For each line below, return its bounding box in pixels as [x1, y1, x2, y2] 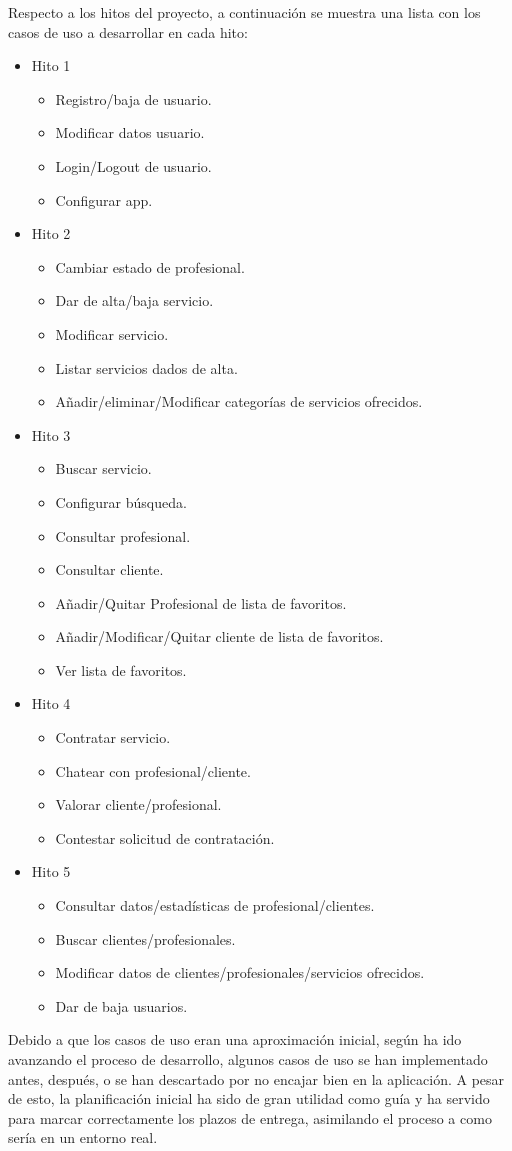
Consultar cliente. [55, 559, 164, 580]
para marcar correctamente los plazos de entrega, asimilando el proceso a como [8, 1107, 492, 1128]
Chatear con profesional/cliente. [55, 760, 251, 781]
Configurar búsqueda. [55, 491, 187, 512]
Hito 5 [31, 861, 71, 882]
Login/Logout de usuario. [55, 155, 212, 176]
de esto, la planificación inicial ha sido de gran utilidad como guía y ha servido [8, 1088, 490, 1109]
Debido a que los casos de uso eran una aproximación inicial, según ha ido [8, 1029, 462, 1050]
